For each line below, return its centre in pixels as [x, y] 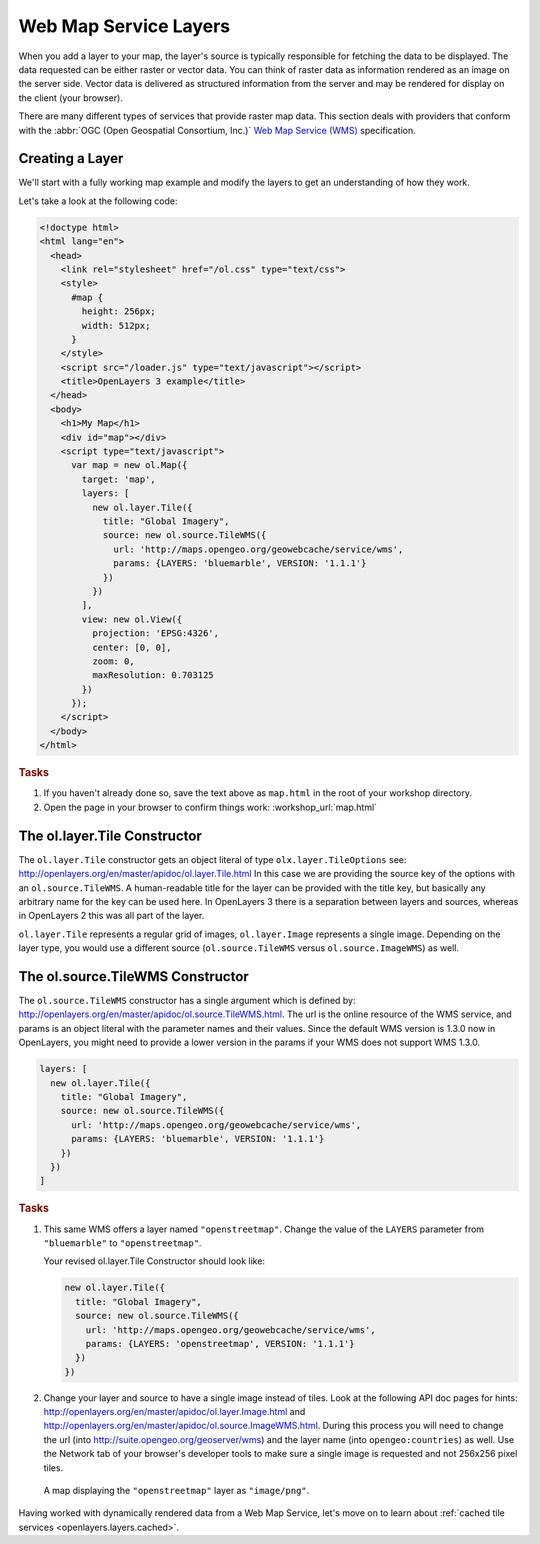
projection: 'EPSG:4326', [155, 633]
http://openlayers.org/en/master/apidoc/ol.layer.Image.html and [174, 1412]
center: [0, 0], [131, 647]
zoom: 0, [113, 661]
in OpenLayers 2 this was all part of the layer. [111, 916]
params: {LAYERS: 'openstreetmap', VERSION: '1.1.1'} [220, 1343]
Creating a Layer [71, 158]
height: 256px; [119, 311]
